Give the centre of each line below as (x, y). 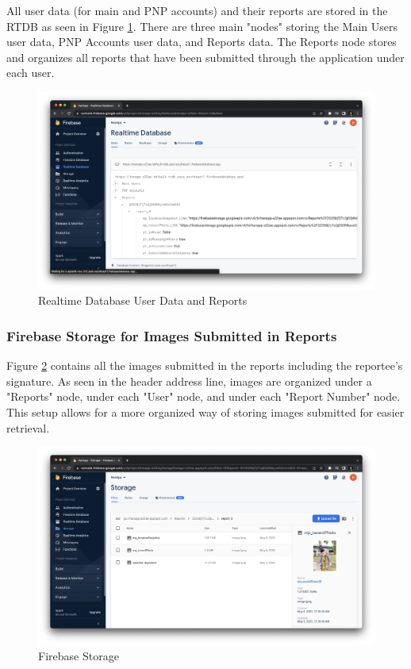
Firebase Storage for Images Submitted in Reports (172, 335)
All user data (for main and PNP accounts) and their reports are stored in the (197, 10)
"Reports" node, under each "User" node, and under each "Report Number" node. (204, 396)
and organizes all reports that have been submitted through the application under (205, 57)
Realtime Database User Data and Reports (143, 300)
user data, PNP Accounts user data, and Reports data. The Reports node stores (202, 42)
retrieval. (28, 427)
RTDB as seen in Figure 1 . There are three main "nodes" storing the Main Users (202, 26)
